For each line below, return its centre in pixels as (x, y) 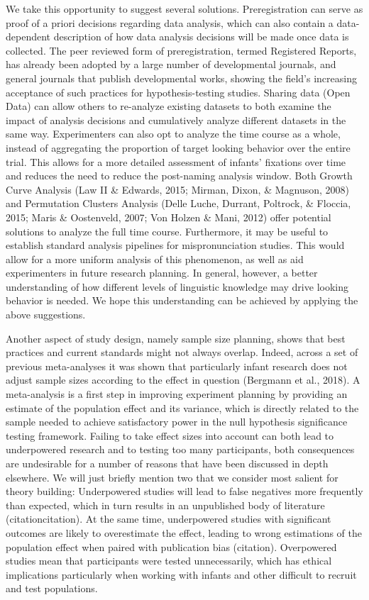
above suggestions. (46, 315)
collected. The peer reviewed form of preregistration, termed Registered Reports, (181, 50)
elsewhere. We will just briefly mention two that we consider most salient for (172, 477)
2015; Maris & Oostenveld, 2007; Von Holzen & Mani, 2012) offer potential (169, 217)
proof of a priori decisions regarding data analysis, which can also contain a (170, 22)
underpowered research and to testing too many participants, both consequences (180, 449)
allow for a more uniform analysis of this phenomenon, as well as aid (155, 259)
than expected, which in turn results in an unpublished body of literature (165, 505)
